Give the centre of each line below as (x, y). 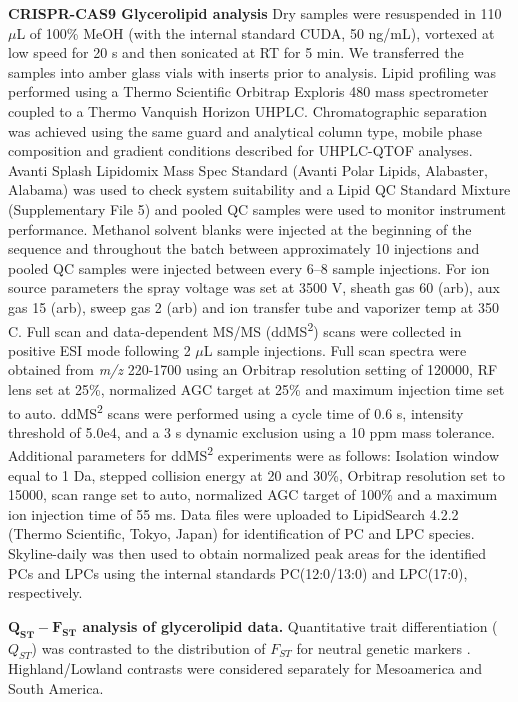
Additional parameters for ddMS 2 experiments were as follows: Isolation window (253, 454)
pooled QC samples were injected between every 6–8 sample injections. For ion (249, 267)
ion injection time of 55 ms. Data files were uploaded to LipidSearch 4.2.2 (233, 513)
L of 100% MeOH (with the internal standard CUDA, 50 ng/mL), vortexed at (255, 32)
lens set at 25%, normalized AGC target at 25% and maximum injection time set (256, 388)
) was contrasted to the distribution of (148, 647)
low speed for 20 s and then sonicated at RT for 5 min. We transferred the (236, 52)
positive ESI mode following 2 (99, 349)
